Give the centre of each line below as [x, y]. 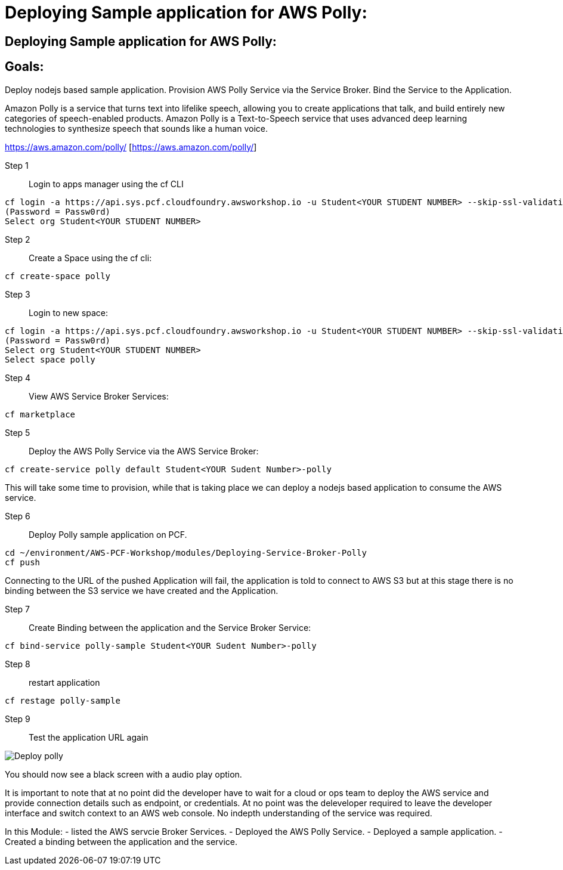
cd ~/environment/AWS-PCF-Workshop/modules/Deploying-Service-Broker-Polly [186, 552]
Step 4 [18, 377]
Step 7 [18, 609]
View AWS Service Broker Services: [99, 396]
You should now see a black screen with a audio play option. [123, 774]
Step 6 [18, 516]
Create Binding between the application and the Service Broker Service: [170, 627]
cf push [23, 562]
